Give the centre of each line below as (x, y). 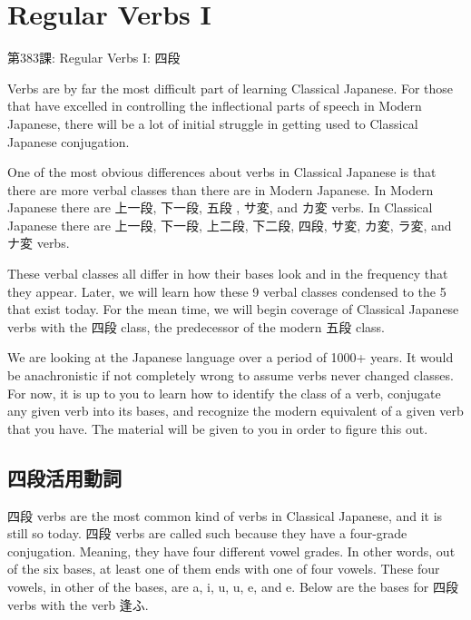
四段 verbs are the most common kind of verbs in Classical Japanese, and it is (225, 515)
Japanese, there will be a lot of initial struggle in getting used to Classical (213, 123)
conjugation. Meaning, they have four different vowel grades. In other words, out (231, 551)
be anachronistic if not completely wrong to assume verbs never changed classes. (231, 375)
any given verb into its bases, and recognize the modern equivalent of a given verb (235, 411)
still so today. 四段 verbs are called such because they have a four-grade (207, 533)
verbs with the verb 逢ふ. (78, 604)
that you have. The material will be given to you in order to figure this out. (218, 428)
